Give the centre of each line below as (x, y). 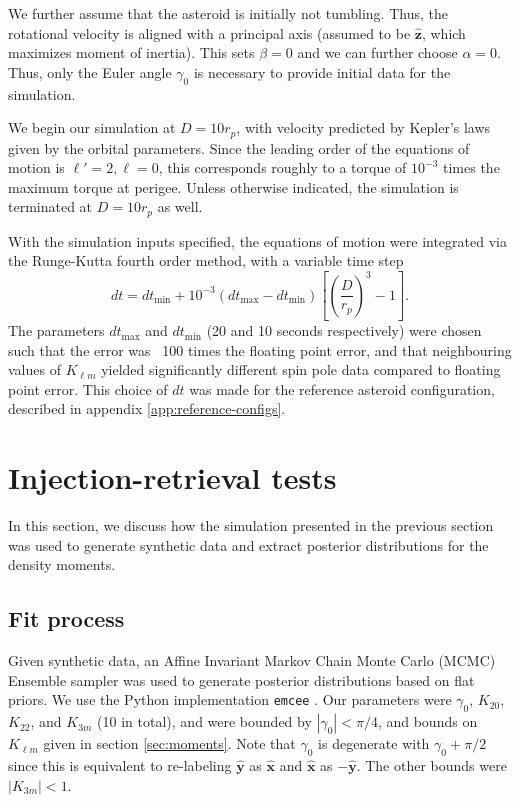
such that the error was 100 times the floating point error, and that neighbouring (260, 349)
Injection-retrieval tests (172, 477)
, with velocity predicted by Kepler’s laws (363, 127)
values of (34, 369)
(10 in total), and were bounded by (204, 721)
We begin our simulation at (92, 127)
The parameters (56, 330)
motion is (36, 167)
